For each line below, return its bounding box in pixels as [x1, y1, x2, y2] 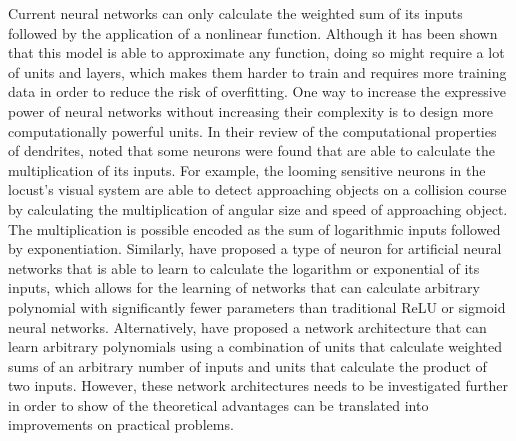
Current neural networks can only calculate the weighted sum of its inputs [8, 3, 463, 23]
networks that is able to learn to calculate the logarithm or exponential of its [8, 257, 480, 278]
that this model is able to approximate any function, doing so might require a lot [8, 42, 505, 63]
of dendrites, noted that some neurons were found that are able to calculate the [8, 140, 495, 161]
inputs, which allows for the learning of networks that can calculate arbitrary [8, 277, 480, 298]
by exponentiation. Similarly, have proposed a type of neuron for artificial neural [8, 238, 502, 259]
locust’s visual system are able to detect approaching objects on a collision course [8, 179, 507, 200]
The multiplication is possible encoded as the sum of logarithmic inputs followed [8, 218, 501, 239]
